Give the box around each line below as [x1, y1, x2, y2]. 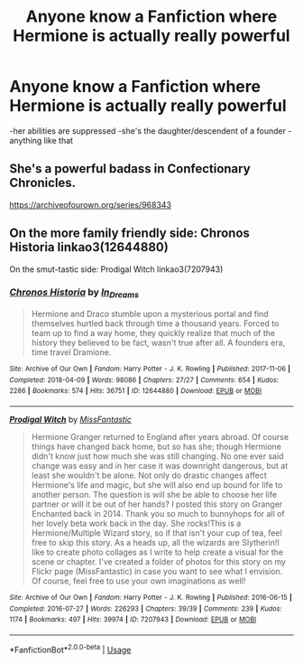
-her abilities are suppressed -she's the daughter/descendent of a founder [9, 125, 287, 136]
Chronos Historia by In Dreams [9, 286, 140, 300]
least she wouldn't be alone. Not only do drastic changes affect [31, 470, 268, 481]
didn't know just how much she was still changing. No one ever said [31, 451, 284, 462]
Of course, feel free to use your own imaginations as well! [31, 575, 246, 586]
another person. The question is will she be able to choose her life [31, 490, 278, 500]
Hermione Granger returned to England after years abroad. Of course [31, 432, 289, 443]
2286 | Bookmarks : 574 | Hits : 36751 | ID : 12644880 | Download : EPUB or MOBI [9, 387, 262, 396]
